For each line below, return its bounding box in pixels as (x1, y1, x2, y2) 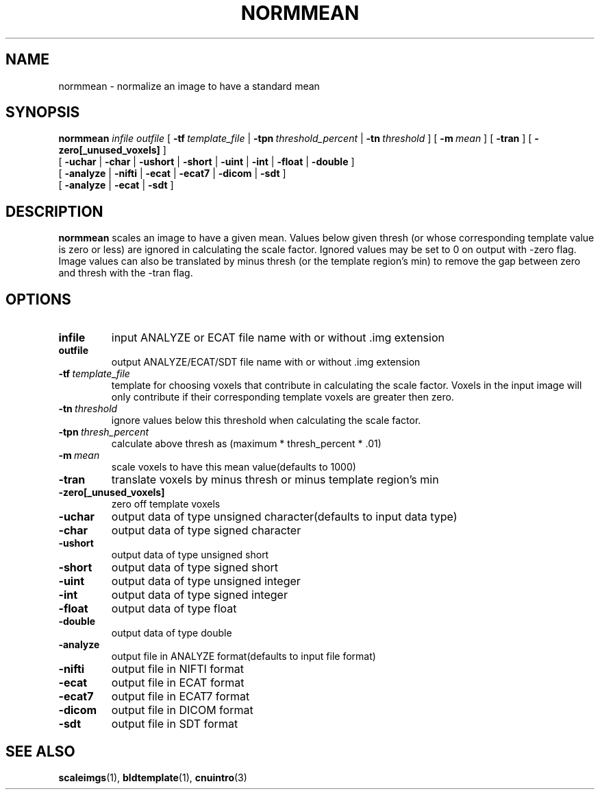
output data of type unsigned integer (111, 574, 301, 589)
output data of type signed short (111, 560, 279, 575)
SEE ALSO (5, 742, 75, 760)
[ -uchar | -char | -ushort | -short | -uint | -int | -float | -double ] (58, 156, 355, 168)
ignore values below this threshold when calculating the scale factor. (111, 414, 421, 427)
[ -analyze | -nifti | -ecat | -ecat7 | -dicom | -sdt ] (58, 167, 286, 180)
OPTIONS (5, 290, 71, 308)
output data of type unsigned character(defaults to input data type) (111, 510, 458, 524)
